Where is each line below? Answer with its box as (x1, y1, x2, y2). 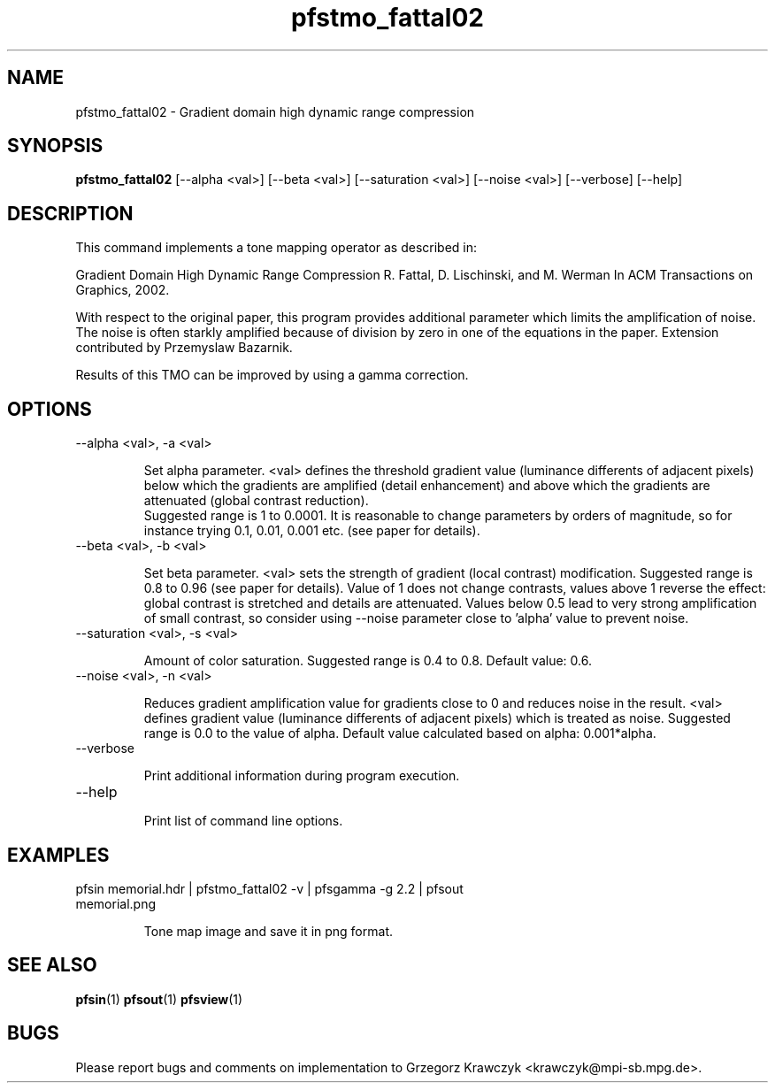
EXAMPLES (7, 843, 110, 866)
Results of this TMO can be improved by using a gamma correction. (75, 367, 469, 383)
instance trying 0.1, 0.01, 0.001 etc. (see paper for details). (143, 523, 480, 539)
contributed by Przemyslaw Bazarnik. (75, 340, 293, 356)
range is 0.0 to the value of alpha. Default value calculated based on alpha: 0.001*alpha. (143, 725, 656, 741)
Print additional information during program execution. (143, 768, 460, 784)
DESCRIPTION (7, 202, 134, 225)
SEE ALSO (7, 954, 97, 977)
